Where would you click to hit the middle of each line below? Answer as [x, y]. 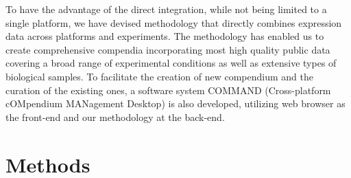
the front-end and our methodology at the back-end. [115, 116]
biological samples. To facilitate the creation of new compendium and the [159, 76]
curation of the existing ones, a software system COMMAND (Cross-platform [168, 90]
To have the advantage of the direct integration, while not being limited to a [166, 9]
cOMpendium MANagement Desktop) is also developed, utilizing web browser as [175, 103]
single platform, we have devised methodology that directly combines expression [174, 22]
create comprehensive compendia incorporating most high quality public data [168, 49]
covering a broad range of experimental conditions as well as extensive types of [171, 63]
